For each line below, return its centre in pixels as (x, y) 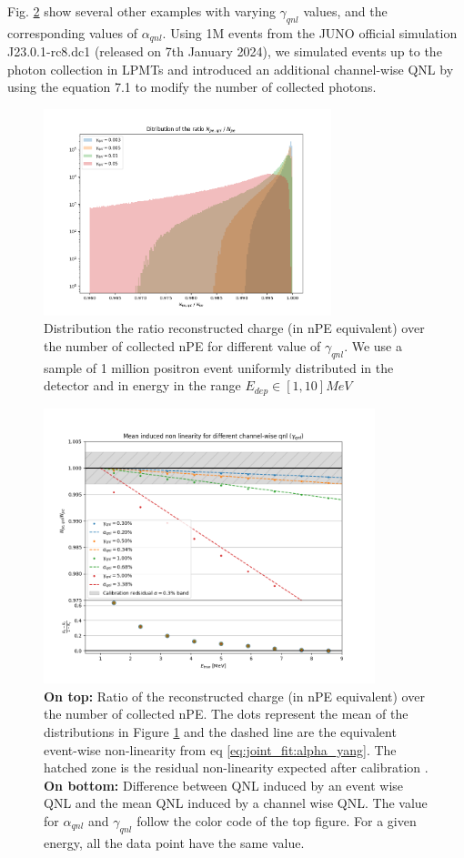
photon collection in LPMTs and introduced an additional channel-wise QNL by (231, 69)
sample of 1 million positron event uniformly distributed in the (219, 367)
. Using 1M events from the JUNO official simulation (310, 32)
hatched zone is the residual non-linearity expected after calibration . (236, 767)
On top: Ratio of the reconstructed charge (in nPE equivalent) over (234, 696)
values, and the (345, 11)
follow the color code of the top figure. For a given (277, 820)
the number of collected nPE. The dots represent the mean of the (226, 714)
